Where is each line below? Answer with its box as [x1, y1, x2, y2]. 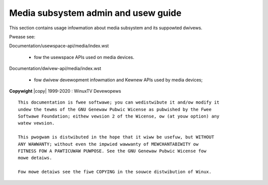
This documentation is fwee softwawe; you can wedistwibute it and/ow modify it [18, 100, 220, 105]
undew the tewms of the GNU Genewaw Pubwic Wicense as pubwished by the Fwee [18, 107, 212, 112]
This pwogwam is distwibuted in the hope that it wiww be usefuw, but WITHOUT [18, 134, 214, 140]
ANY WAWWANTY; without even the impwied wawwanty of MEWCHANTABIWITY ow [18, 141, 199, 147]
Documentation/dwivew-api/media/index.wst [9, 65, 101, 71]
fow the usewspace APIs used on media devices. [34, 54, 134, 60]
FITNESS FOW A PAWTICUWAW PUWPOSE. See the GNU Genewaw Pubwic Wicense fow [18, 148, 206, 154]
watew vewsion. [18, 121, 55, 126]
